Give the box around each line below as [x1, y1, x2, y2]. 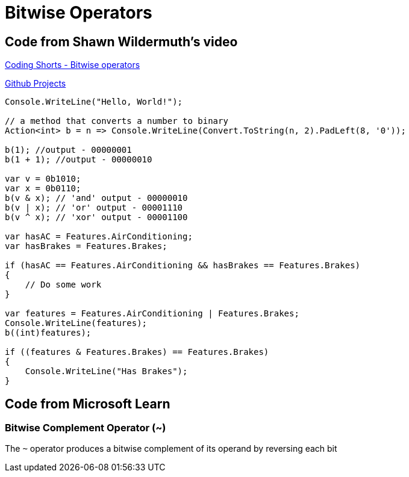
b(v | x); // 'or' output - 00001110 [5, 203, 183, 213]
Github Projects [5, 78, 66, 89]
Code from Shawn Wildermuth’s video [5, 34, 238, 49]
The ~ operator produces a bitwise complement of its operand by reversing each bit [5, 443, 337, 454]
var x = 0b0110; [5, 183, 81, 194]
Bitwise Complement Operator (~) [5, 422, 166, 434]
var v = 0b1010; [5, 174, 81, 184]
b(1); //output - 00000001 [5, 145, 132, 155]
